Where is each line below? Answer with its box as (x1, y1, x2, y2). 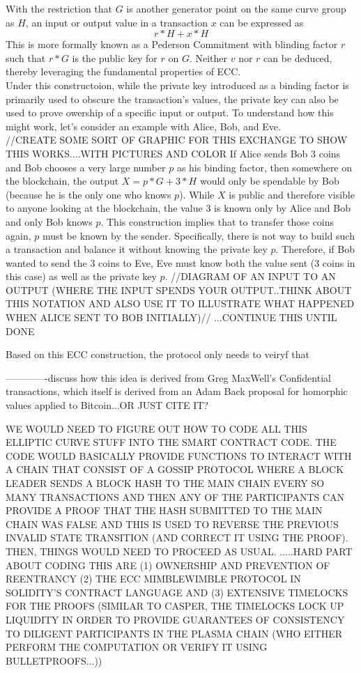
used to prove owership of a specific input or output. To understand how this (6, 105, 334, 120)
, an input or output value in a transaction (25, 15, 208, 29)
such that (6, 50, 46, 65)
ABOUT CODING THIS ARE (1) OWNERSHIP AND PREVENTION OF (6, 557, 330, 572)
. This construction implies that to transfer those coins (100, 214, 335, 229)
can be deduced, (263, 50, 332, 65)
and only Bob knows (6, 214, 93, 229)
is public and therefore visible (229, 187, 355, 201)
